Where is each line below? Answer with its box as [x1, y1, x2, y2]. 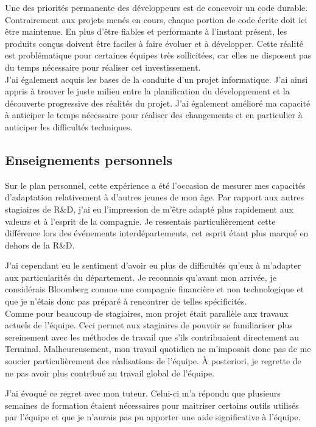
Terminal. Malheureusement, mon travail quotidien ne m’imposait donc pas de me [5, 342, 311, 355]
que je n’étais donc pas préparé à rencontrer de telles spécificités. [5, 295, 247, 308]
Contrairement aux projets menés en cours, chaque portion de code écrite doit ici [5, 13, 307, 26]
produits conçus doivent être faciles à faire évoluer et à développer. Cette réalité [5, 37, 304, 49]
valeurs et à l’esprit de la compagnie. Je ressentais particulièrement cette [5, 214, 276, 227]
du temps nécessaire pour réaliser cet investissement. [5, 60, 201, 73]
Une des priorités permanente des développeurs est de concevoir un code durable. [5, 1, 308, 13]
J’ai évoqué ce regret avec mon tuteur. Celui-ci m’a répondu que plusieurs [5, 387, 281, 400]
